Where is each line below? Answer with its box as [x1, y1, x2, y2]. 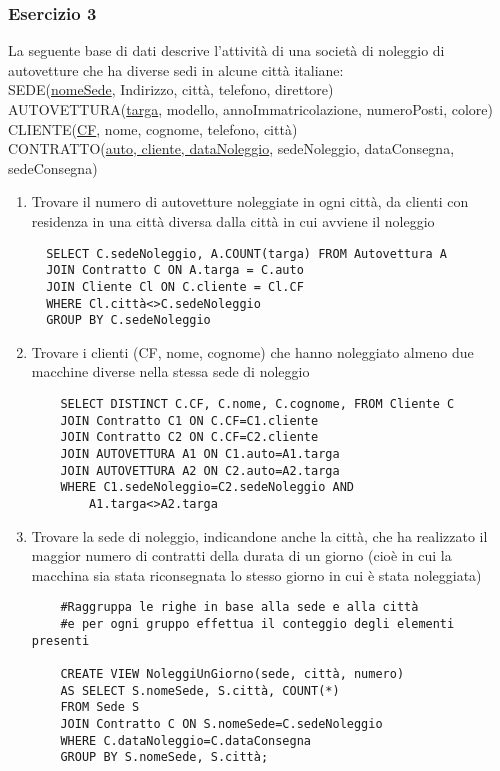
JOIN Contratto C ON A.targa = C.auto [46, 263, 304, 278]
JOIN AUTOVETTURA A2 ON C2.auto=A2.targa [60, 463, 340, 478]
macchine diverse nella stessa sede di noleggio [31, 361, 310, 382]
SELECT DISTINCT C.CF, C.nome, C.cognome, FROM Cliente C [60, 397, 455, 412]
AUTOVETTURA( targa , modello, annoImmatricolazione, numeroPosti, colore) [8, 99, 493, 119]
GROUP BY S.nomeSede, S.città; [60, 750, 269, 765]
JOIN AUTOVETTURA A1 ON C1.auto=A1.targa [60, 447, 340, 461]
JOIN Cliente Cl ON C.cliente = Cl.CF [46, 279, 304, 294]
